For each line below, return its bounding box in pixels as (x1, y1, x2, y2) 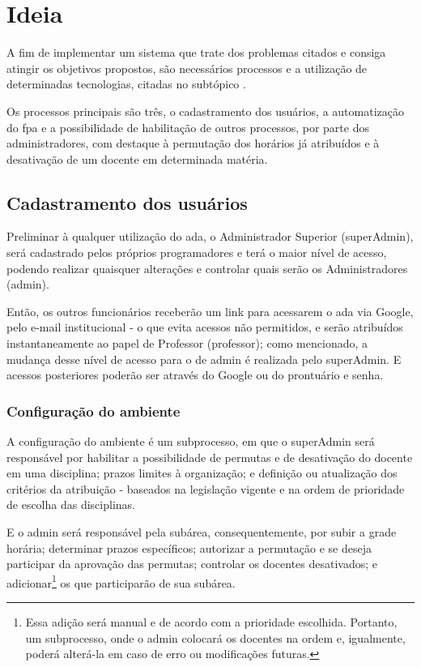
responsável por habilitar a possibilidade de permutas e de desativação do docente (6, 448, 413, 465)
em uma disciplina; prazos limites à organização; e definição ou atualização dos (6, 464, 398, 481)
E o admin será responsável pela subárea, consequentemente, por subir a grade (6, 524, 397, 541)
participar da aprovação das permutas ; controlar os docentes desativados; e (6, 555, 378, 572)
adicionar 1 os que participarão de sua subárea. (6, 571, 236, 591)
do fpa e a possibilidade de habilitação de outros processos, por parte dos (6, 118, 369, 135)
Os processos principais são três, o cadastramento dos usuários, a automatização (6, 102, 404, 119)
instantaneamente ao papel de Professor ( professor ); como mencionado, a (6, 335, 368, 352)
